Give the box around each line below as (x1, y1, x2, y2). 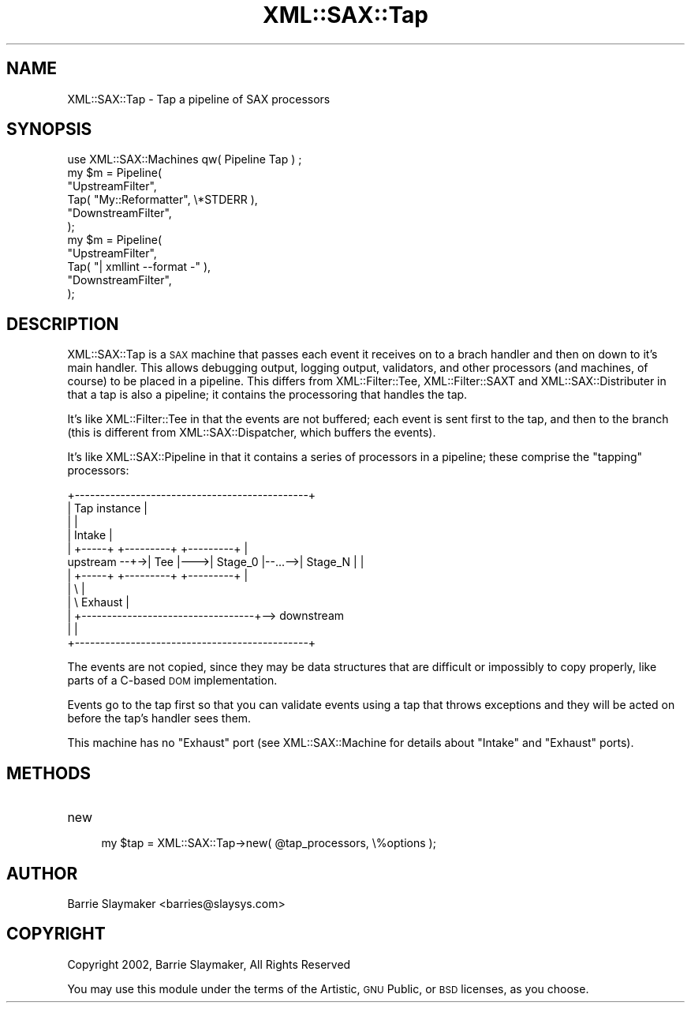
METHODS (6, 763, 92, 783)
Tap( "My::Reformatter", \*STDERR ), (67, 193, 258, 207)
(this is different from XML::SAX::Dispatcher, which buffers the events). (67, 426, 436, 440)
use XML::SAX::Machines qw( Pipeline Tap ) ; (67, 152, 302, 167)
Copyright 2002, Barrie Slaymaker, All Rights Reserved (67, 957, 351, 971)
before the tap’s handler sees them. (67, 711, 252, 726)
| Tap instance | (67, 501, 148, 516)
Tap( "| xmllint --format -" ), (67, 260, 211, 274)
